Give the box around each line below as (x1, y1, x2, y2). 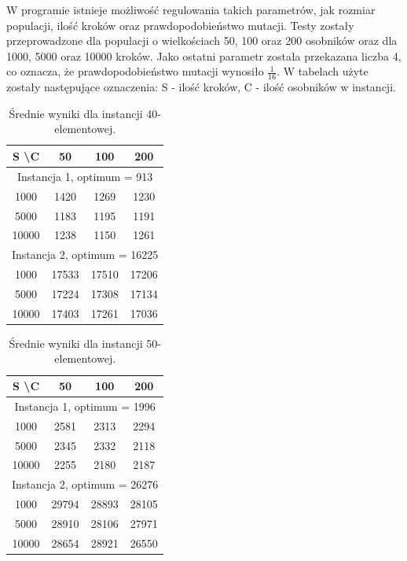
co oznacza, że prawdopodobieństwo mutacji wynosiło (6, 63, 264, 79)
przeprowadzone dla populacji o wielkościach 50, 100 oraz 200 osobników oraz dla (6, 32, 398, 49)
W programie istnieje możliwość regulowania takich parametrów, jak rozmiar (6, 2, 376, 17)
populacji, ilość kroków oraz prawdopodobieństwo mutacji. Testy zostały (6, 17, 354, 33)
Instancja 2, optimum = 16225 (12, 246, 159, 263)
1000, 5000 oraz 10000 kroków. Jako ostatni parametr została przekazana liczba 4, (6, 47, 401, 64)
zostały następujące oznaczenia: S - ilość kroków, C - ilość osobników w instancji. (6, 79, 396, 95)
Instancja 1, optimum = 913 (17, 168, 153, 184)
